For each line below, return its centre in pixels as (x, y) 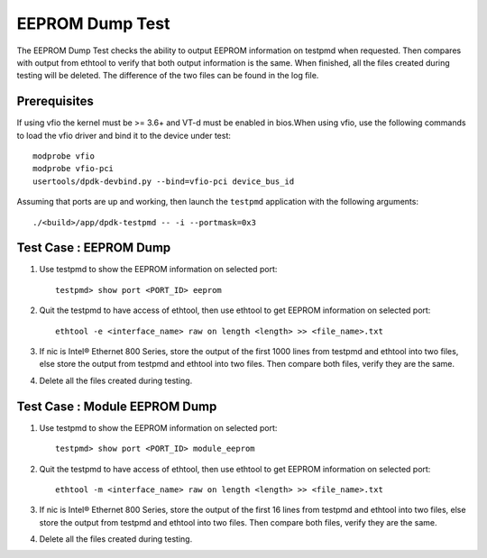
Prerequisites (55, 101)
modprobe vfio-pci (74, 169)
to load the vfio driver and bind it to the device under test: (124, 135)
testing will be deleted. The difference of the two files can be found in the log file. (168, 76)
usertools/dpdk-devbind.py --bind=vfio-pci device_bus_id (164, 181)
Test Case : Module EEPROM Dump (117, 406)
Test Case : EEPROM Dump (94, 248)
